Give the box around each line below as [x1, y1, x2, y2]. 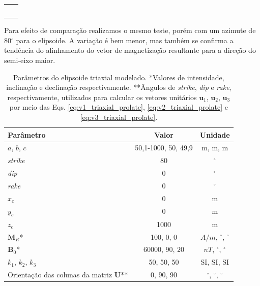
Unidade [199, 129, 230, 140]
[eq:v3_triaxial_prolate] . [80, 112, 158, 122]
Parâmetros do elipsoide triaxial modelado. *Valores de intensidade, [13, 72, 224, 82]
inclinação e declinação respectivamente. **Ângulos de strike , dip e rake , [6, 82, 232, 92]
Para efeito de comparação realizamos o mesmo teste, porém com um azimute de [4, 25, 256, 36]
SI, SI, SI [200, 257, 229, 267]
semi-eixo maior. [4, 55, 55, 66]
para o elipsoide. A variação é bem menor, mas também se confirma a [16, 35, 234, 45]
